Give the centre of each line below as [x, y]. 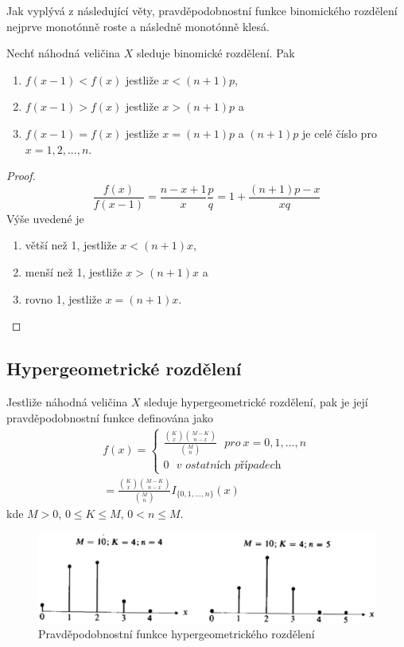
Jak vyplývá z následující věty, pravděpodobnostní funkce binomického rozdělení [202, 10]
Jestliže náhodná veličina [67, 401]
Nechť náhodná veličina [64, 53]
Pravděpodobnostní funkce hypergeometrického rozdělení [177, 634]
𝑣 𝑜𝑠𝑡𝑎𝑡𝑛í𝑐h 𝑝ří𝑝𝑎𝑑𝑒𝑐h [229, 466]
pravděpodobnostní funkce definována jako [110, 417]
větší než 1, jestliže [71, 245]
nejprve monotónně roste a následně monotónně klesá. [138, 26]
